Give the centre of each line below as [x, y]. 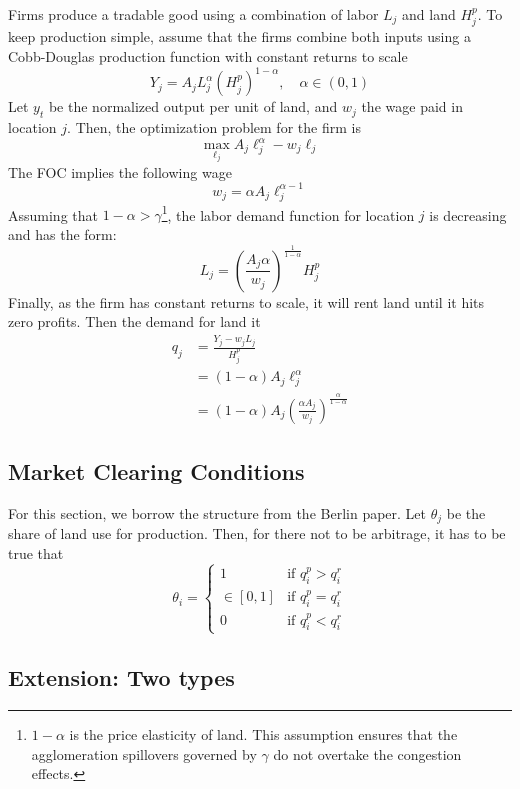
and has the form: [62, 233]
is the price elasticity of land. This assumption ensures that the [263, 733]
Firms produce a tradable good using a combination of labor [193, 14]
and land [429, 14]
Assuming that [53, 214]
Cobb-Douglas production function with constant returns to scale [208, 56]
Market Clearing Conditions [156, 470]
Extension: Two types [121, 677]
